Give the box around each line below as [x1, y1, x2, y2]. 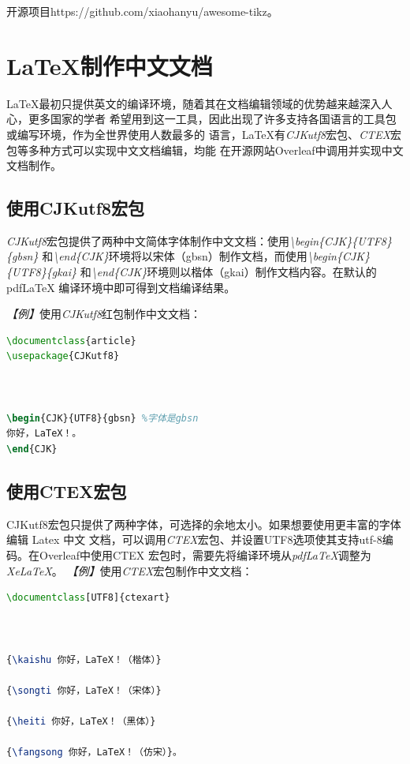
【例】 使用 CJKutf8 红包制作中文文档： [6, 305, 202, 322]
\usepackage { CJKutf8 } [6, 350, 120, 362]
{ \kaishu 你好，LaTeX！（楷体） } [6, 654, 162, 665]
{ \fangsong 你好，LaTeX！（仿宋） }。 [6, 747, 182, 758]
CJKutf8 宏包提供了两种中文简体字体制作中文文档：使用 [6, 232, 290, 249]
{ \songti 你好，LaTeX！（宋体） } [6, 684, 162, 696]
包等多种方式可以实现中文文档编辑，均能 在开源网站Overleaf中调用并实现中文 [6, 141, 404, 158]
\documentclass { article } [6, 335, 136, 346]
